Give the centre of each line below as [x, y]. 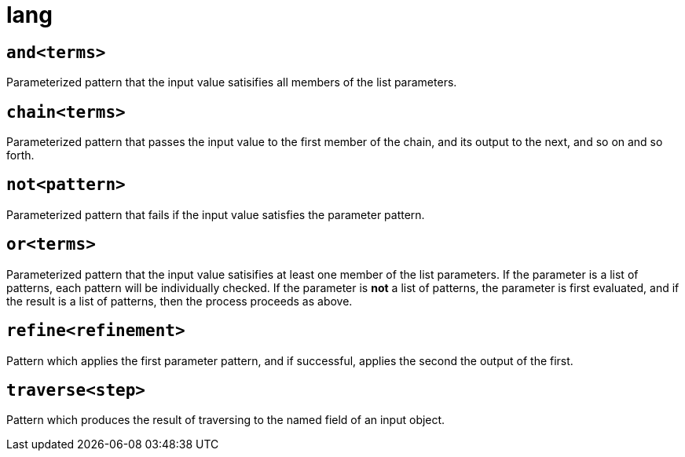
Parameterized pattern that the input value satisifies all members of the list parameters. [232, 82]
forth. [20, 155]
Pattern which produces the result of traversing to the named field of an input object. [226, 420]
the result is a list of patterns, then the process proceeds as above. [179, 301]
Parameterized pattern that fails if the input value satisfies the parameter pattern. [216, 214]
